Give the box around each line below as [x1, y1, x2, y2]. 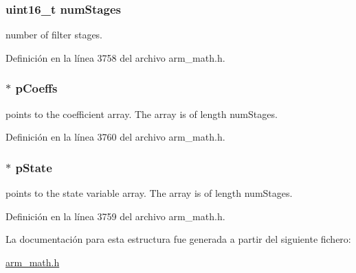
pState [15, 158, 52, 176]
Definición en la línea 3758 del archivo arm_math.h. [5, 50, 225, 64]
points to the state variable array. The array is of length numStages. [5, 186, 293, 200]
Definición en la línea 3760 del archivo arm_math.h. [5, 130, 225, 144]
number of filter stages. [5, 27, 103, 42]
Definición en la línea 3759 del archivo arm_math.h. [5, 209, 225, 223]
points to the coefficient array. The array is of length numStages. [5, 106, 278, 121]
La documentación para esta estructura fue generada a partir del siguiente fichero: [5, 232, 351, 246]
